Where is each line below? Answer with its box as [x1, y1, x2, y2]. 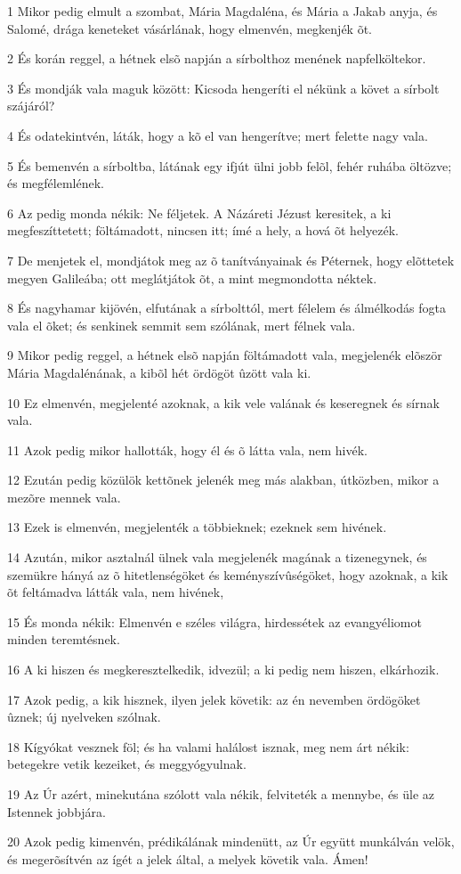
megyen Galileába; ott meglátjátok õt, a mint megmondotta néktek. [7, 268, 377, 287]
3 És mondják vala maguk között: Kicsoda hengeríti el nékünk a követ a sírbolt [7, 78, 440, 97]
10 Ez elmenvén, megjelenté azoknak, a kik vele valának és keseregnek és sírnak [7, 393, 440, 412]
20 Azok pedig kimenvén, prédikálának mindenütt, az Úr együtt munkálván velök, [7, 832, 455, 851]
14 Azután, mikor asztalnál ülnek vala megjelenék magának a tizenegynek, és [7, 548, 427, 567]
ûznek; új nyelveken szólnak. [7, 707, 161, 726]
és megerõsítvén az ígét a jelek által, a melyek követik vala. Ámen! [7, 849, 368, 868]
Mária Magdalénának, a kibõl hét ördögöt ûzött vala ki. [7, 363, 311, 381]
